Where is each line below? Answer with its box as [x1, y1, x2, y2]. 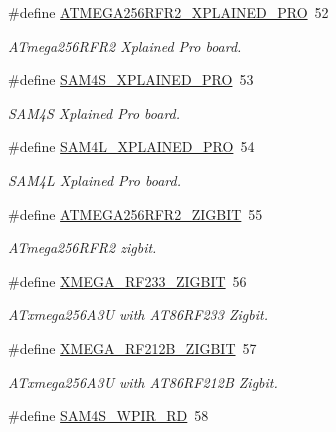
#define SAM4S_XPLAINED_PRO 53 [8, 69, 254, 90]
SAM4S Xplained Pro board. [8, 102, 181, 123]
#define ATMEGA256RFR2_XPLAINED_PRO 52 [8, 2, 329, 22]
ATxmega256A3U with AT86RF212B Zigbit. [8, 371, 278, 392]
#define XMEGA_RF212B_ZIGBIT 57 [8, 337, 257, 358]
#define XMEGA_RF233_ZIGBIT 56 [8, 270, 247, 291]
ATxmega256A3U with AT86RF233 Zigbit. [8, 304, 268, 325]
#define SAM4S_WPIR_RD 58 [8, 405, 209, 426]
